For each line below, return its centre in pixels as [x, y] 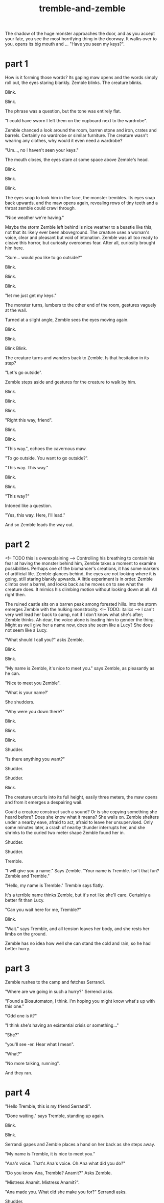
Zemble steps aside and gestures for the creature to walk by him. [71, 382]
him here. [15, 248]
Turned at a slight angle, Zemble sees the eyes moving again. [67, 320]
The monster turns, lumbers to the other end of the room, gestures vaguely [81, 305]
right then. [15, 595]
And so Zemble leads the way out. [40, 525]
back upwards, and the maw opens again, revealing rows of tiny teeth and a [82, 203]
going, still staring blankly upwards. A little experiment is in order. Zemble [79, 579]
